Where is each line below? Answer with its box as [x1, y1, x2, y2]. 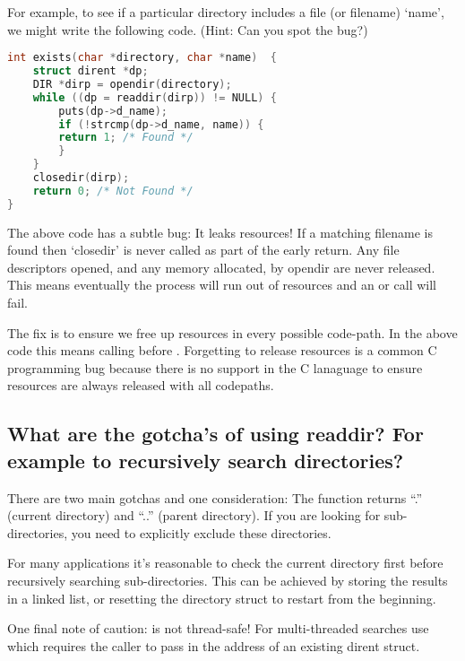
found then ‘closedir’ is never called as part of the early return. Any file [7, 240, 400, 259]
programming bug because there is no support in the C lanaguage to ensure [7, 358, 423, 377]
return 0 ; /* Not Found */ [32, 184, 194, 197]
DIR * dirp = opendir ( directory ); [32, 77, 232, 91]
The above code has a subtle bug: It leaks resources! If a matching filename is [7, 222, 433, 241]
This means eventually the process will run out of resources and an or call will [7, 275, 436, 294]
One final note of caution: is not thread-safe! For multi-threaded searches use [7, 619, 429, 638]
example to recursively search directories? [7, 446, 404, 474]
